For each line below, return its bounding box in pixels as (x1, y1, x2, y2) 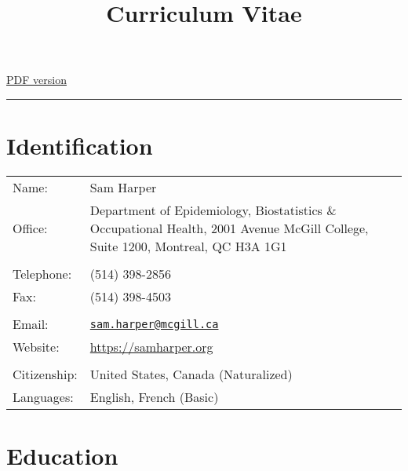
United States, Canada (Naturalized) (89, 365, 293, 384)
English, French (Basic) (89, 388, 219, 407)
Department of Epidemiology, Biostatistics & (89, 201, 337, 220)
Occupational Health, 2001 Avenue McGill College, (89, 219, 369, 238)
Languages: (13, 388, 74, 407)
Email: (13, 315, 49, 334)
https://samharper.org (89, 338, 213, 356)
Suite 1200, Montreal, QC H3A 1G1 (89, 237, 287, 256)
